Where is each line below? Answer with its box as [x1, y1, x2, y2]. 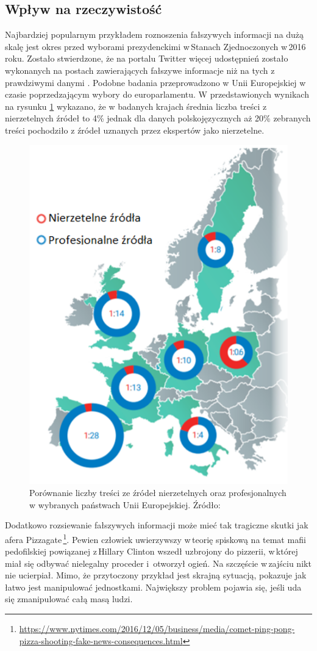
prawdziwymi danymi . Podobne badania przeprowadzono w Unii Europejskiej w [5, 76, 306, 88]
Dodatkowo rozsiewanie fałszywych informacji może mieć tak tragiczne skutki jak [5, 519, 308, 531]
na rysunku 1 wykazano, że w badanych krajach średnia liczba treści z [5, 99, 267, 112]
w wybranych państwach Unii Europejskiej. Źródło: [29, 498, 221, 511]
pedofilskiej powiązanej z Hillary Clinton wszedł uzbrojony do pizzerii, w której [5, 545, 298, 558]
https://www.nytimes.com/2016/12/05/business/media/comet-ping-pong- [19, 622, 295, 635]
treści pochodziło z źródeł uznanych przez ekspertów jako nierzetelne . [5, 123, 265, 136]
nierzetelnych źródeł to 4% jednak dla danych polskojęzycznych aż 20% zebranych [5, 112, 311, 124]
